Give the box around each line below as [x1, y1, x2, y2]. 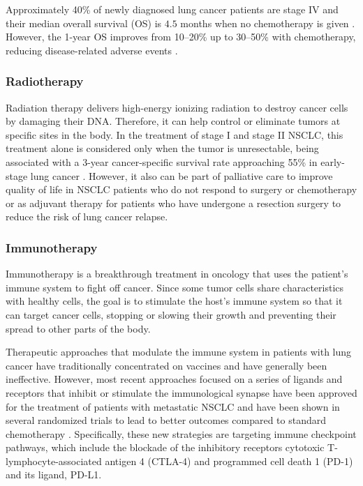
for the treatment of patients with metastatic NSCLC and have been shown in [6, 399, 340, 413]
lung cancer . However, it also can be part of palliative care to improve [30, 168, 333, 183]
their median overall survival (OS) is [6, 15, 162, 30]
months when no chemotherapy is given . [180, 15, 355, 30]
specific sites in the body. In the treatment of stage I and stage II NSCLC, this [6, 127, 343, 142]
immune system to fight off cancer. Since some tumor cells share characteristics [6, 280, 344, 294]
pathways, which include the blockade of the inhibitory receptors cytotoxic [6, 440, 325, 455]
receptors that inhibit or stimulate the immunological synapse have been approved [6, 385, 357, 400]
